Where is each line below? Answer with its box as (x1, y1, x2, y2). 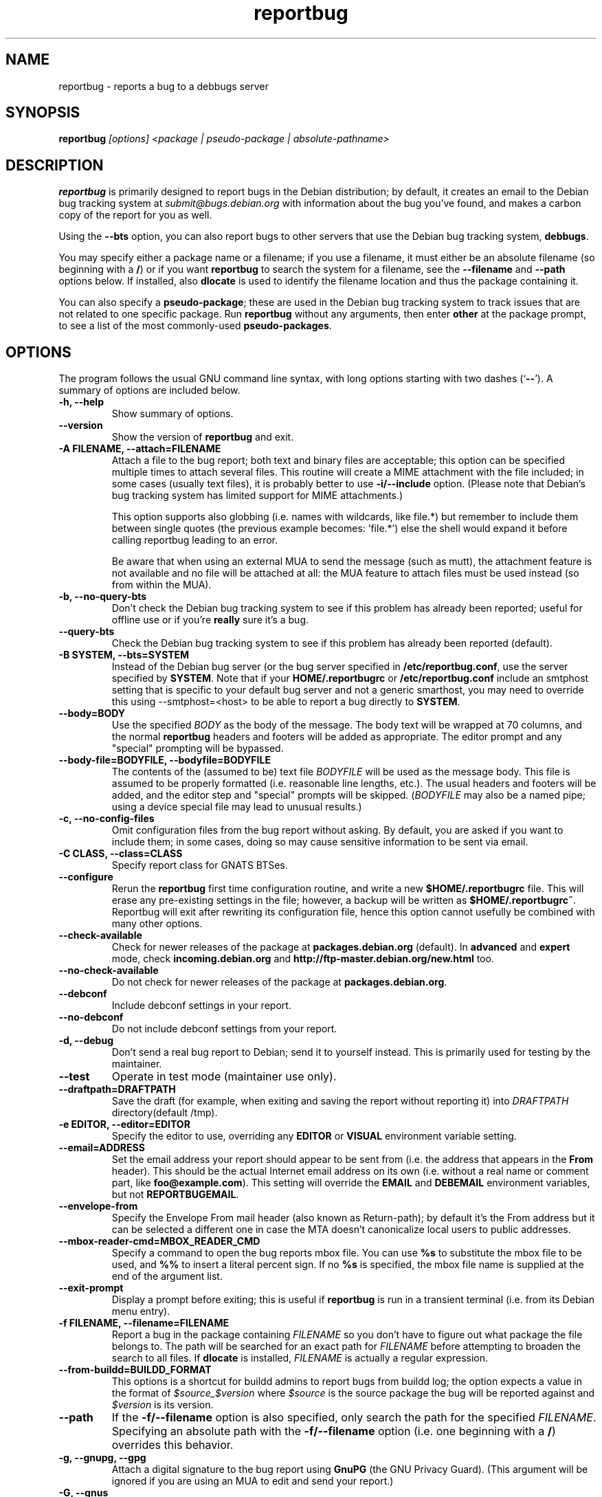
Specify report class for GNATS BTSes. (111, 859, 288, 872)
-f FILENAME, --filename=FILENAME (58, 1317, 230, 1329)
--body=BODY (58, 707, 126, 720)
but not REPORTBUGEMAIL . (111, 1188, 239, 1201)
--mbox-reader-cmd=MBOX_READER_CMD (58, 1235, 260, 1247)
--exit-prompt (58, 1282, 124, 1294)
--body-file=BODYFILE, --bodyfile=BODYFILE (58, 754, 271, 766)
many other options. (111, 918, 203, 930)
